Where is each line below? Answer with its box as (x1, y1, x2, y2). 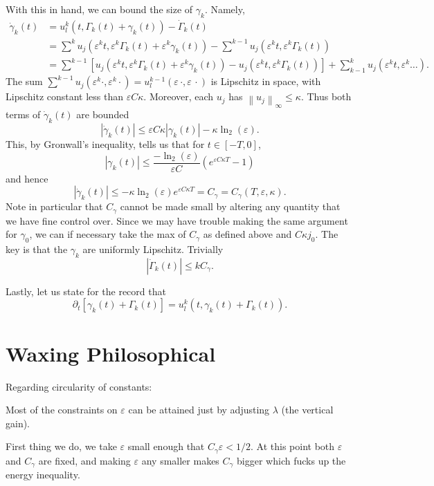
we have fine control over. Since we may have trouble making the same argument (6, 213, 348, 227)
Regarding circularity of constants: (6, 379, 152, 393)
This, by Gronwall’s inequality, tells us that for (6, 136, 205, 151)
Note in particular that (6, 199, 103, 214)
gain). (6, 415, 30, 430)
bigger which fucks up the (237, 453, 346, 467)
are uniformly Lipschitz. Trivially (82, 242, 224, 256)
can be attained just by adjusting (128, 402, 270, 417)
